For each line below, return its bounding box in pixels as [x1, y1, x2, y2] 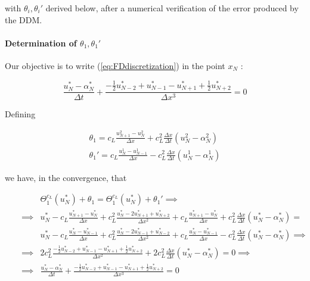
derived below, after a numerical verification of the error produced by [45, 2, 299, 14]
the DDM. [5, 13, 42, 26]
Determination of [5, 36, 77, 49]
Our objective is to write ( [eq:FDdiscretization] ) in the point [5, 59, 225, 71]
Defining [5, 108, 36, 120]
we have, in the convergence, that [5, 171, 127, 183]
